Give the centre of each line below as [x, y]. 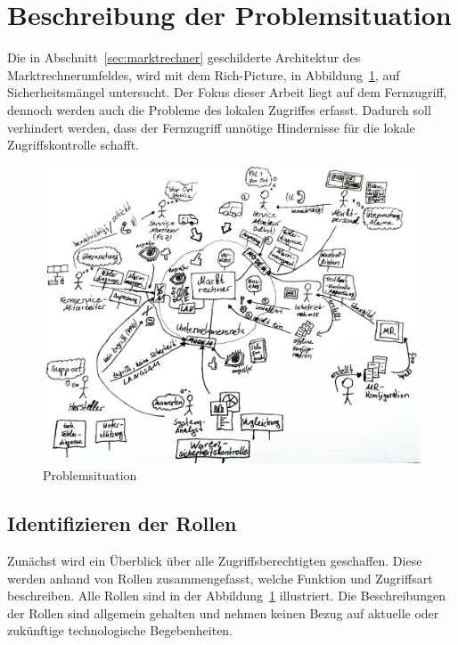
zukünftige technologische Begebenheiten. [120, 630]
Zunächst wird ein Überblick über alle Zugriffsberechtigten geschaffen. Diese [215, 560]
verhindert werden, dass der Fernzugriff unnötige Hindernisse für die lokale [211, 127]
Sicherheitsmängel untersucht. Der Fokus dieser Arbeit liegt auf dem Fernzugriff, [227, 92]
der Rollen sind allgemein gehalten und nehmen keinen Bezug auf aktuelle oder [223, 612]
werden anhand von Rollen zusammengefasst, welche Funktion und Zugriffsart [220, 578]
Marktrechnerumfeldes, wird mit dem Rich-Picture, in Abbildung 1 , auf [204, 74]
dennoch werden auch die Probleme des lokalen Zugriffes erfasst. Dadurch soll [219, 109]
